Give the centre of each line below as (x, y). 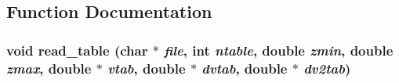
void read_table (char (77, 50)
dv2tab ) (327, 68)
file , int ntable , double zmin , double (279, 50)
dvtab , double (245, 68)
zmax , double (49, 68)
